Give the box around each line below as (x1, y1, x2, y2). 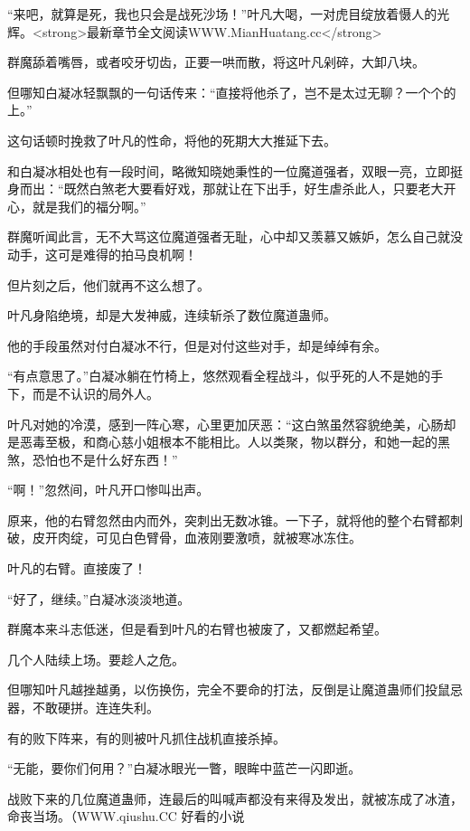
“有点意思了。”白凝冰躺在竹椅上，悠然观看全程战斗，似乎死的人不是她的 (7, 366, 431, 385)
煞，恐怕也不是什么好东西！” (7, 449, 178, 468)
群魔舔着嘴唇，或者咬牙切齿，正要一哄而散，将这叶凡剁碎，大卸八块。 (7, 52, 425, 71)
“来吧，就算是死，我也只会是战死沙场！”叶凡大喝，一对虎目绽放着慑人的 (7, 5, 437, 23)
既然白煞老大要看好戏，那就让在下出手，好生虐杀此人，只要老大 (63, 179, 444, 198)
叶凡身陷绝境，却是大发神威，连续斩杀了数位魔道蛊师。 (7, 306, 336, 325)
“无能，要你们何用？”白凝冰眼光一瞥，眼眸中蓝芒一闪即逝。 (7, 759, 362, 778)
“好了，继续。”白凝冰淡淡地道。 (7, 589, 191, 608)
